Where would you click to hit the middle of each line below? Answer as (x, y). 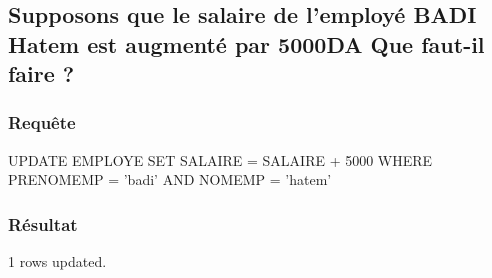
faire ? (41, 73)
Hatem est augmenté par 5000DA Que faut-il (246, 43)
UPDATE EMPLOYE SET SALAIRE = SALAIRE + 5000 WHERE (220, 159)
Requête (42, 122)
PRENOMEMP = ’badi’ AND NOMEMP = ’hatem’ (170, 179)
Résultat (43, 223)
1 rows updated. (57, 261)
